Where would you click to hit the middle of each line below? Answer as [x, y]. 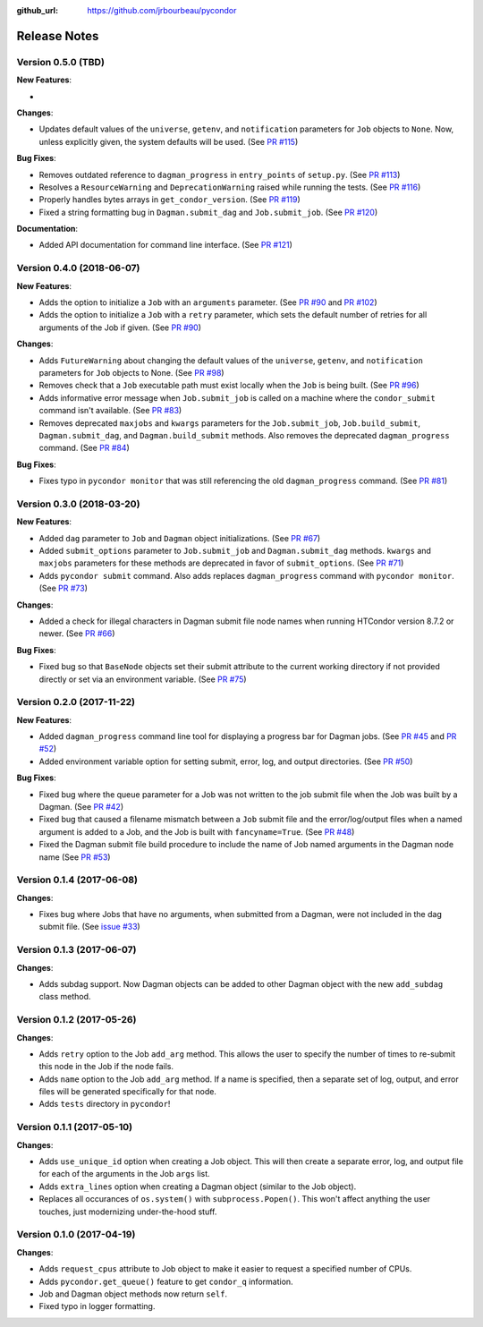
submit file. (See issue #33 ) [89, 927]
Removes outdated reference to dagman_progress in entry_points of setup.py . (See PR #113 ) [220, 174]
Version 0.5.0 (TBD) [60, 62]
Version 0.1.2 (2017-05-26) [76, 1020]
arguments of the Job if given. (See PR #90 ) [120, 327]
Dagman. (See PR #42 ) [81, 806]
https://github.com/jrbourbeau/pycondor [162, 10]
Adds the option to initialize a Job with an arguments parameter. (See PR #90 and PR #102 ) [208, 302]
